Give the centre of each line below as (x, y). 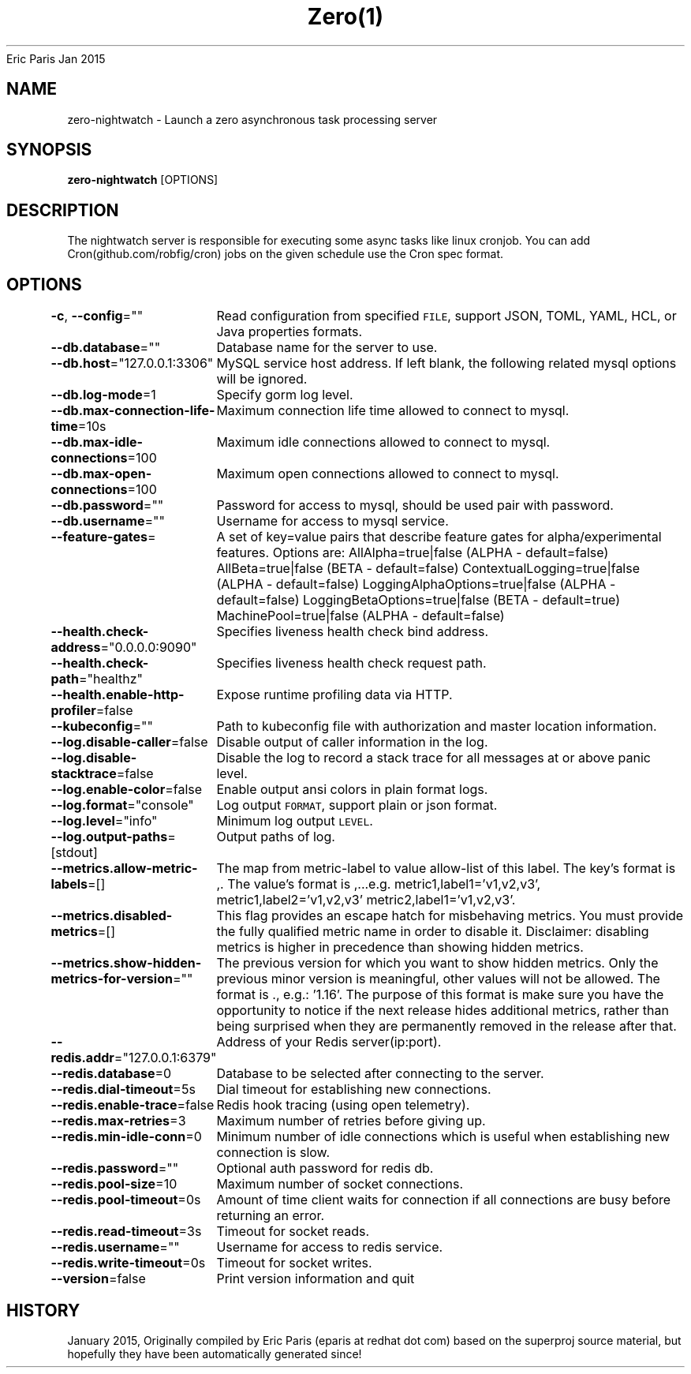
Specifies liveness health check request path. (351, 663)
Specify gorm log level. (285, 395)
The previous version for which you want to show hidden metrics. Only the (437, 963)
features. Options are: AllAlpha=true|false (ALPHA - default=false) (413, 553)
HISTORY (43, 1310)
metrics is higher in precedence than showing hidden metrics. (400, 947)
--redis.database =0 (111, 1074)
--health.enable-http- (118, 695)
